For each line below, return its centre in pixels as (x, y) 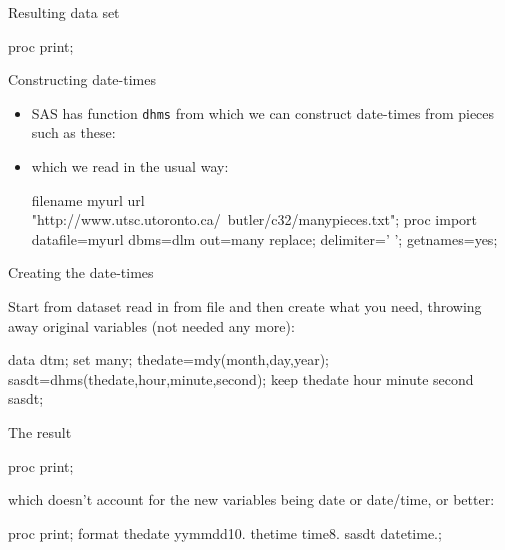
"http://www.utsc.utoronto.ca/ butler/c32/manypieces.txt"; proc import (254, 219)
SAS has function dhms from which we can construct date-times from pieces (263, 112)
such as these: (73, 132)
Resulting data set (64, 12)
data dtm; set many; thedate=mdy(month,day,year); (168, 359)
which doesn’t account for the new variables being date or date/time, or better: (251, 499)
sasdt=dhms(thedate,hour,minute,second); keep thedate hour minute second (241, 378)
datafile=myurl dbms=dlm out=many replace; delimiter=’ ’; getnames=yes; (264, 238)
